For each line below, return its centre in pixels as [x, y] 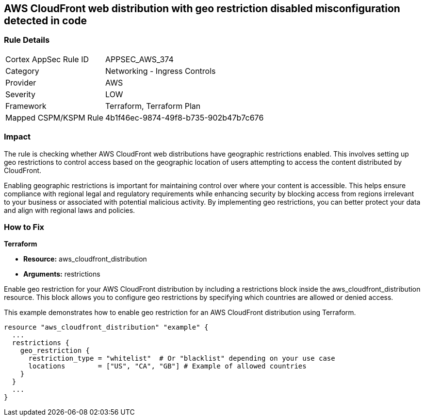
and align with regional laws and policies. [70, 210]
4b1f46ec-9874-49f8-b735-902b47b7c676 [185, 117]
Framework [26, 106]
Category [22, 71]
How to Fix [24, 227]
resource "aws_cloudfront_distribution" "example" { [106, 327]
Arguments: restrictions [62, 274]
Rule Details [27, 40]
